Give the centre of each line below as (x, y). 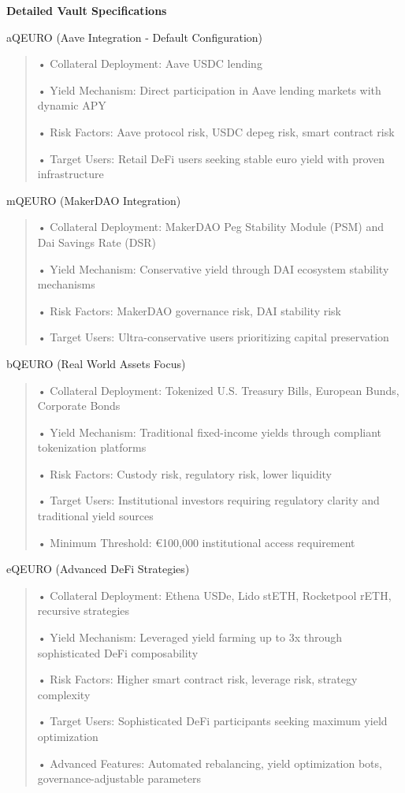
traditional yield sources (95, 516)
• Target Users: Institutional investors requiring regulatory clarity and (208, 500)
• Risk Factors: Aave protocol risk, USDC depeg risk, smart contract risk (216, 131)
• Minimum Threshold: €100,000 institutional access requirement (196, 542)
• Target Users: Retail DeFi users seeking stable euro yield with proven (211, 158)
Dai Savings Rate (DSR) (97, 242)
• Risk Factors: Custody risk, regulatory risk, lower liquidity (185, 473)
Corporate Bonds (79, 406)
